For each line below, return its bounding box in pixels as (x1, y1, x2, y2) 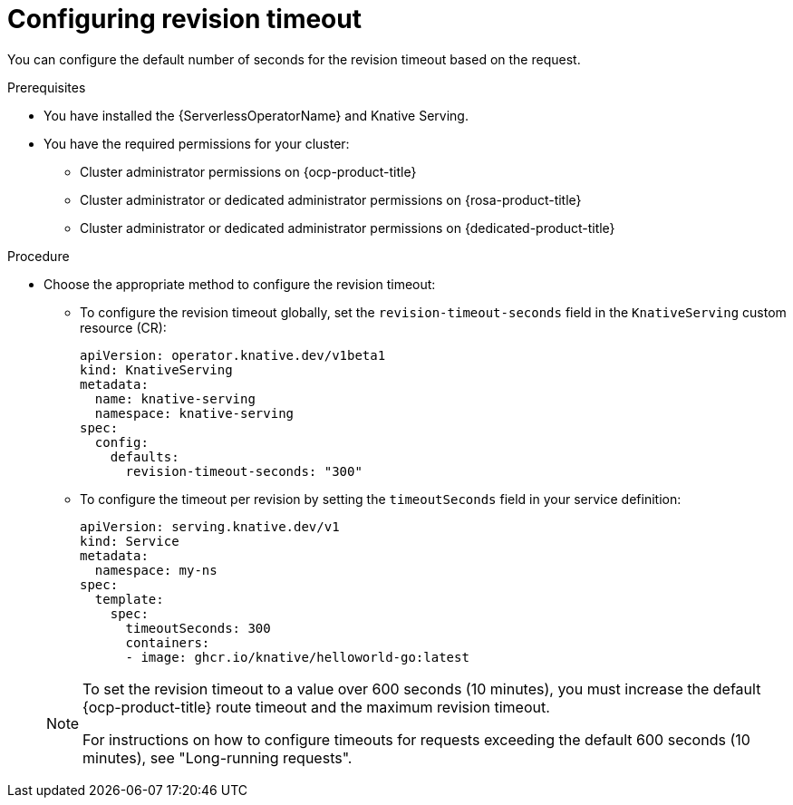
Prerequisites (7, 79, 86, 95)
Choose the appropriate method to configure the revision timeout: (44, 276, 436, 292)
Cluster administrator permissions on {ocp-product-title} (80, 163, 417, 179)
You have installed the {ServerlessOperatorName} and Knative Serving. (44, 107, 469, 123)
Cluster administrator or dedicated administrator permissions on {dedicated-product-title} (80, 219, 615, 236)
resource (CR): (80, 319, 167, 335)
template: (94, 591, 164, 606)
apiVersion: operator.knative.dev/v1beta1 (80, 347, 386, 363)
